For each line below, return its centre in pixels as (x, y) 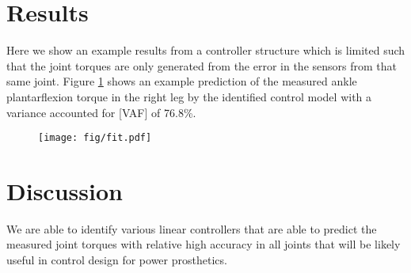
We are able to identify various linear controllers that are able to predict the (192, 228)
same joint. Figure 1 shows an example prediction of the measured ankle (182, 81)
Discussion (65, 190)
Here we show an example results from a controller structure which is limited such (206, 50)
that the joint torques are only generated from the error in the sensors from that (202, 65)
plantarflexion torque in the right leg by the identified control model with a (189, 96)
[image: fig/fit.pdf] (95, 138)
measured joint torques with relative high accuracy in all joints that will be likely (204, 244)
